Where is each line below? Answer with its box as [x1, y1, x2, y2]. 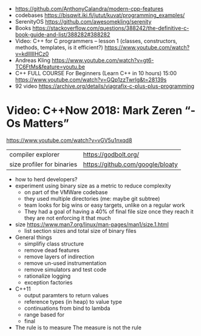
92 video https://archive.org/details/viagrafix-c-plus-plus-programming [15, 82, 194, 90]
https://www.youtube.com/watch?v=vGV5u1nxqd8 [6, 136, 132, 144]
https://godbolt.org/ [83, 150, 140, 158]
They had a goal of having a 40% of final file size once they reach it [24, 207, 194, 215]
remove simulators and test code [24, 266, 107, 273]
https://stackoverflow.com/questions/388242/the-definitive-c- [32, 24, 189, 32]
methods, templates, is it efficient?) [15, 44, 103, 51]
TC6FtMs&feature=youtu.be [15, 63, 85, 70]
